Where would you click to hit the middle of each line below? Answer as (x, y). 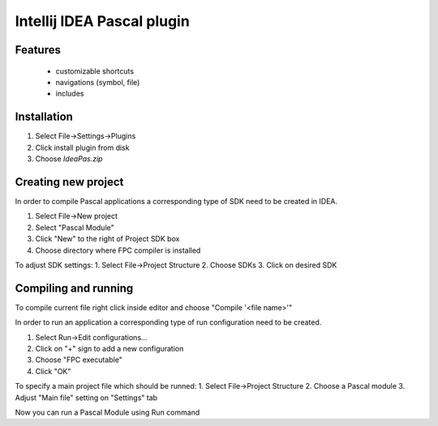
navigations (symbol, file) (98, 82)
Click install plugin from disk (82, 147)
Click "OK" (53, 371)
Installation (44, 117)
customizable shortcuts (94, 71)
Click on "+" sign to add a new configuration (109, 348)
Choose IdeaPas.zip (69, 159)
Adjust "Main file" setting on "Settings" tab (86, 398)
